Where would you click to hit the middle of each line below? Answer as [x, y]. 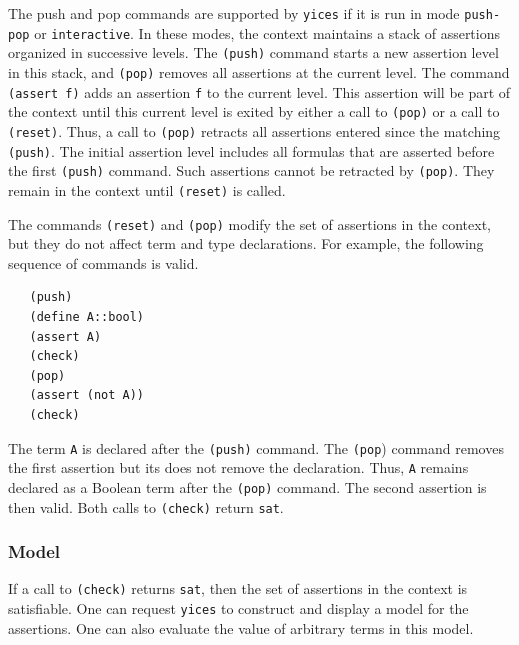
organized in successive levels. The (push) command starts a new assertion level [253, 52]
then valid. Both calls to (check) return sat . [146, 506]
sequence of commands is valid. [103, 262]
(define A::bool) [87, 317]
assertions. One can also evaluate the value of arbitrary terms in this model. [241, 627]
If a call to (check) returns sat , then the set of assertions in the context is [238, 588]
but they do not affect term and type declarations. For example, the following [246, 243]
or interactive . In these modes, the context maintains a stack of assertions [267, 32]
